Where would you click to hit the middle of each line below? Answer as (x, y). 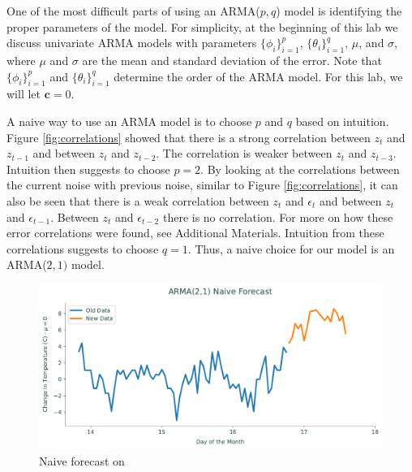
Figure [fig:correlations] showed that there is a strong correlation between (189, 137)
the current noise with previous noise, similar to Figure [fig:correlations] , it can (202, 185)
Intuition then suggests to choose (88, 169)
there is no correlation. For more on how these (278, 217)
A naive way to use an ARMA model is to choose (129, 121)
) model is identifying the (339, 11)
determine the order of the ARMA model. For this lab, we (258, 76)
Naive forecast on (82, 460)
